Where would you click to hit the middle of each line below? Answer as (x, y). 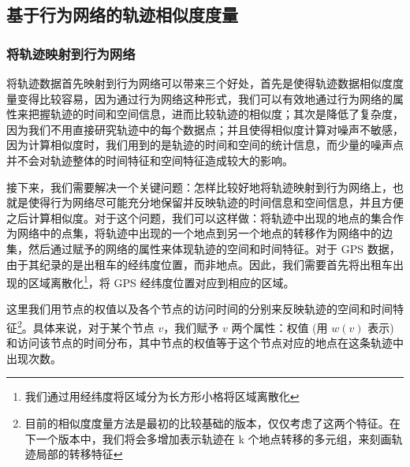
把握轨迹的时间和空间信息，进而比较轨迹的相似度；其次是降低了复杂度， (216, 114)
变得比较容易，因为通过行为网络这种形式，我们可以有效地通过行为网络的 (205, 98)
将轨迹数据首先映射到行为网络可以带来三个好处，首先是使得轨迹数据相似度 (199, 83)
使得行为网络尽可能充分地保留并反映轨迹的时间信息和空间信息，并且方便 (216, 202)
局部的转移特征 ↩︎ (79, 454)
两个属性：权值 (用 (280, 327)
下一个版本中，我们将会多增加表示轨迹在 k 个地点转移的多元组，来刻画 (208, 438)
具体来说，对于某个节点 (93, 327)
